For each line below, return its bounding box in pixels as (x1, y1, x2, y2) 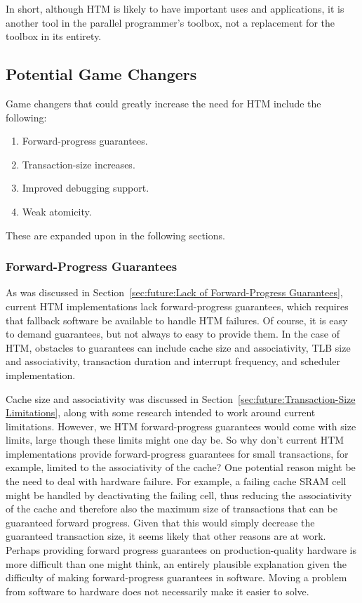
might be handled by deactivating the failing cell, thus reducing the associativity (6, 487, 352, 502)
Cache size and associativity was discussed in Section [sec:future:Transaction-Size (6, 391, 356, 406)
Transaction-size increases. (22, 157, 135, 171)
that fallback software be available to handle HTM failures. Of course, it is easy (6, 312, 348, 327)
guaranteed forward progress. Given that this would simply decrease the (6, 515, 315, 529)
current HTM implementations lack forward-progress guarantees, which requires (6, 298, 349, 313)
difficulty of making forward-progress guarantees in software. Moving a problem (6, 570, 347, 585)
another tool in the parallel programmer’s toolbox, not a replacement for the (6, 15, 335, 29)
